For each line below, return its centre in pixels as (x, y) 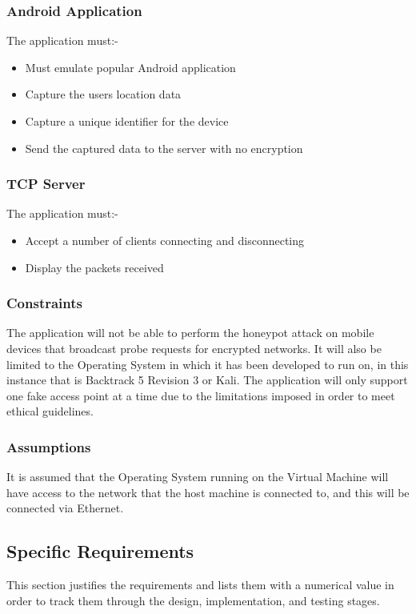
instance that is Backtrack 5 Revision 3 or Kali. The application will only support (207, 380)
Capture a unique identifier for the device (127, 121)
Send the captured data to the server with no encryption (164, 148)
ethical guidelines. (50, 411)
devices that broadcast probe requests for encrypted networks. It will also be (194, 348)
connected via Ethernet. (65, 508)
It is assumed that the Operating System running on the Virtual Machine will (198, 477)
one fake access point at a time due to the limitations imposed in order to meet (201, 395)
